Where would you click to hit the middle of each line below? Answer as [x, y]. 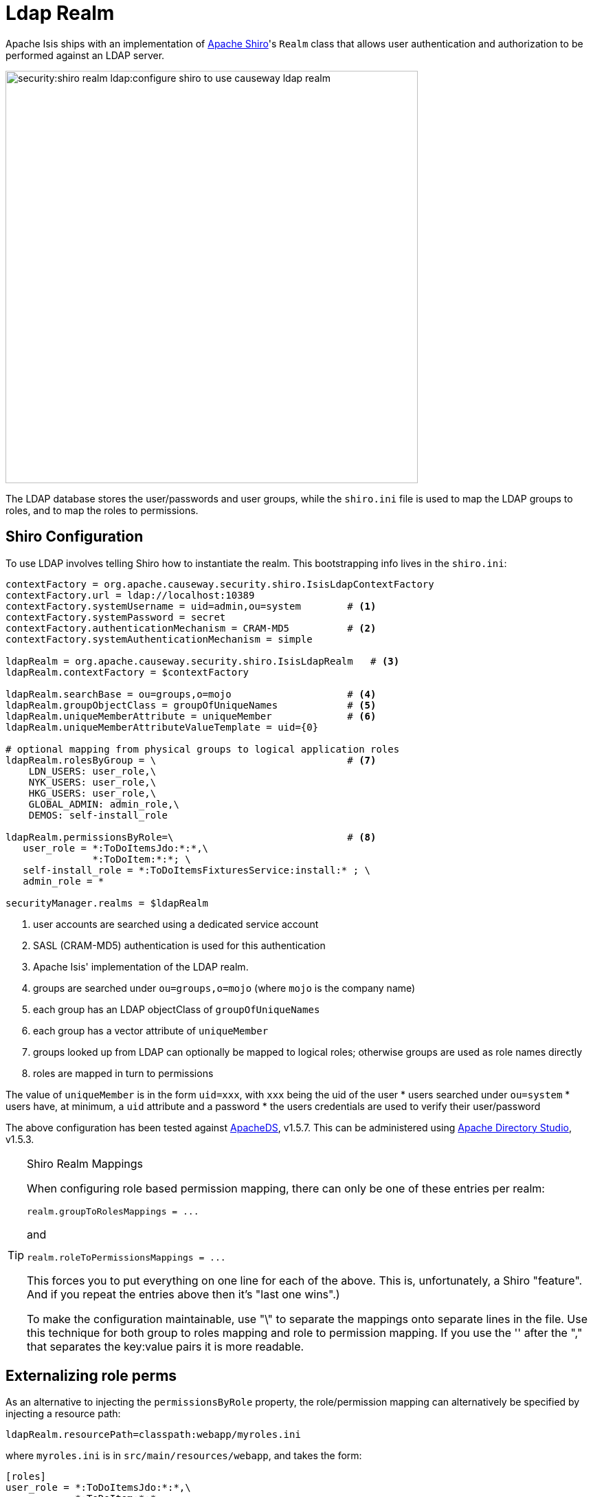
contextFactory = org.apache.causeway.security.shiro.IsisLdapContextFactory [220, 584]
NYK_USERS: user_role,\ [92, 782]
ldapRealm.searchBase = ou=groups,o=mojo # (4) [191, 694]
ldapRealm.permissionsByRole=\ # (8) [191, 837]
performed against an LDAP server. [85, 55]
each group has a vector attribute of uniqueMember [151, 1030]
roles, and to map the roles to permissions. [102, 510]
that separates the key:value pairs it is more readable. [166, 1346]
